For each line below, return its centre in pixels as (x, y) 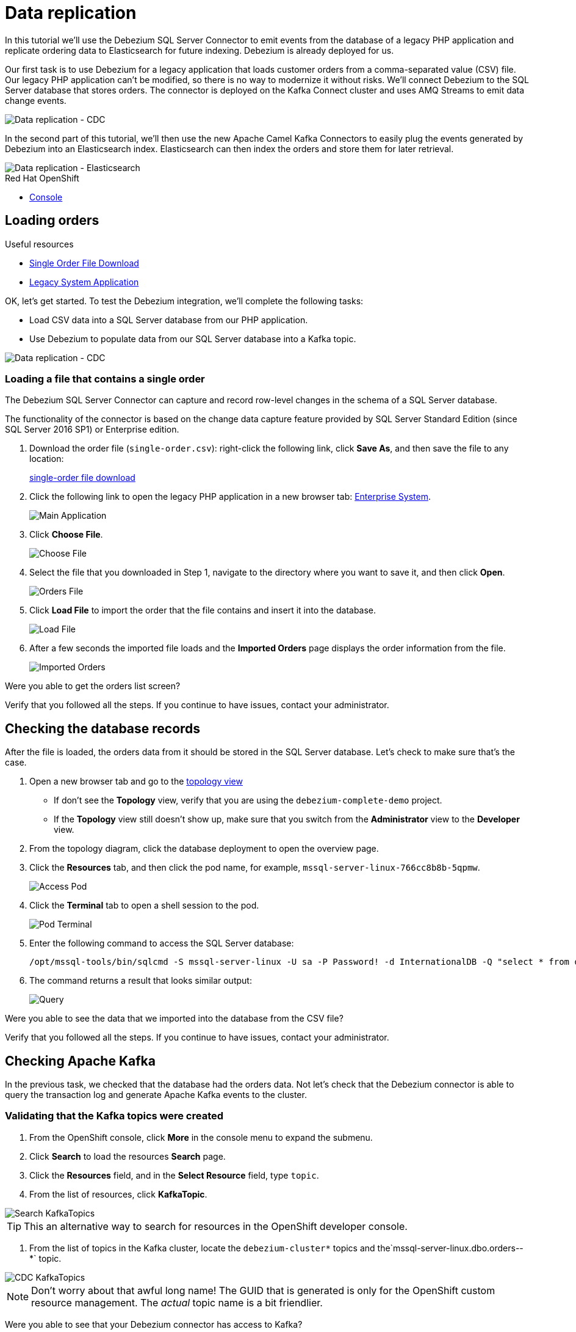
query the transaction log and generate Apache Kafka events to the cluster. (156, 1095)
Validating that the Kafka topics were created (114, 1116)
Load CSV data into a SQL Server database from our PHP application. (169, 320)
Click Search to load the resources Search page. (128, 1156)
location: (47, 459)
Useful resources (39, 244)
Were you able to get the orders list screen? (93, 686)
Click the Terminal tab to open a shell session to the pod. (144, 906)
